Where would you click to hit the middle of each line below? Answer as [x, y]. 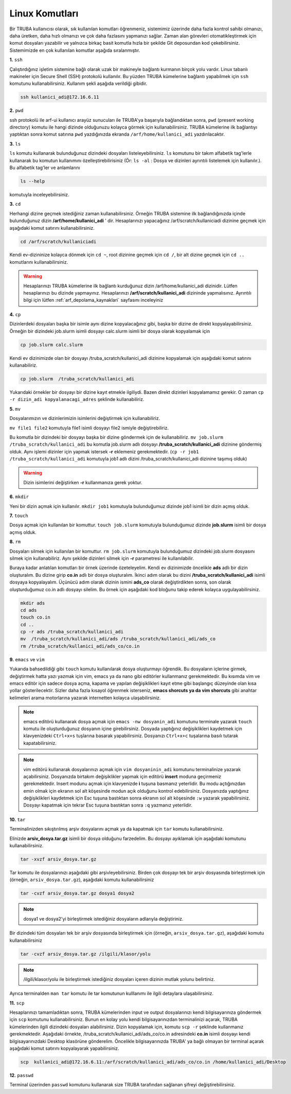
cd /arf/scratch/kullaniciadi [58, 241]
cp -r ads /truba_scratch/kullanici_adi [72, 632]
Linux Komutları [44, 13]
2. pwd [16, 111]
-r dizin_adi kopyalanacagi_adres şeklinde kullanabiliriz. [77, 399]
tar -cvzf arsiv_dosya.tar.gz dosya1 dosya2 [77, 894]
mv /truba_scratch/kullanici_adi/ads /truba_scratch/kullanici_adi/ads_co [118, 639]
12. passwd [22, 1075]
